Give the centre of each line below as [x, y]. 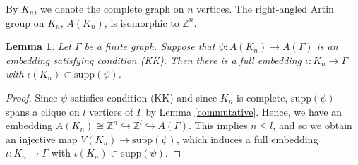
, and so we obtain [312, 125]
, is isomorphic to [142, 22]
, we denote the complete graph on [109, 8]
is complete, [262, 97]
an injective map [42, 139]
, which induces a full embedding [247, 139]
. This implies [218, 125]
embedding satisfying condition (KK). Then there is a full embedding [154, 60]
